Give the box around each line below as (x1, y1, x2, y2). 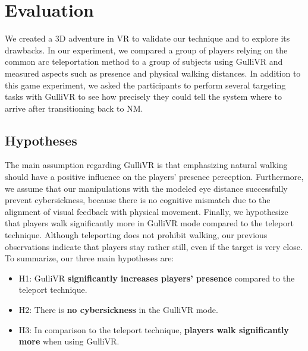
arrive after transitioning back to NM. (5, 102, 143, 114)
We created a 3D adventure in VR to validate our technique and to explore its (5, 32, 290, 45)
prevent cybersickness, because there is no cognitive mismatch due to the (5, 194, 271, 206)
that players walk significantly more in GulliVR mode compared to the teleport (5, 217, 294, 229)
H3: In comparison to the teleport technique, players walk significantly (18, 323, 289, 336)
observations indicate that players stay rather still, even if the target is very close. (5, 240, 303, 252)
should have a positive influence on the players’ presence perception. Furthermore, (5, 170, 304, 183)
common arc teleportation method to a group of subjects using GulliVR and (5, 55, 283, 68)
